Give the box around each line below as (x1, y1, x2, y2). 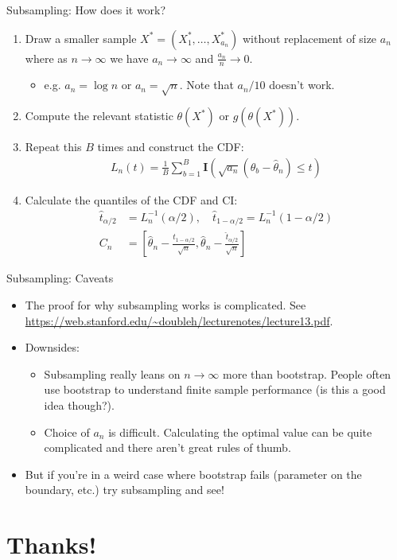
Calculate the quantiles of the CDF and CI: (25, 191, 238, 208)
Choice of (44, 423, 90, 440)
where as (25, 49, 68, 66)
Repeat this (25, 138, 82, 155)
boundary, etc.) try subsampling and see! (25, 481, 224, 498)
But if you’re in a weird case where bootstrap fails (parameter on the (25, 465, 362, 482)
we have (110, 49, 149, 66)
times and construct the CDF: (97, 138, 244, 155)
